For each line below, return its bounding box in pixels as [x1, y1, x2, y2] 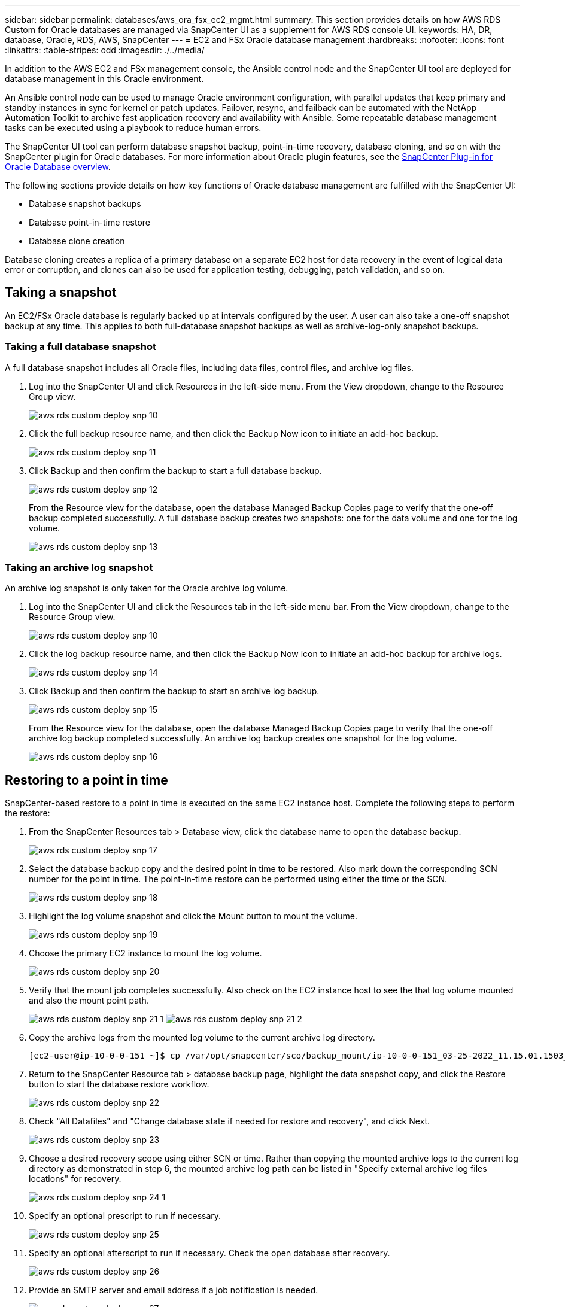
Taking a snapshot [5, 285, 117, 300]
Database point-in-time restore [29, 217, 150, 227]
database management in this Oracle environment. [5, 74, 204, 84]
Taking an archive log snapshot [5, 561, 153, 573]
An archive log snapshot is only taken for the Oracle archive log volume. [5, 583, 288, 594]
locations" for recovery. [29, 1174, 121, 1184]
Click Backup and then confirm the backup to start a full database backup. [29, 465, 322, 476]
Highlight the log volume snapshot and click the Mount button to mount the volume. [29, 911, 357, 922]
